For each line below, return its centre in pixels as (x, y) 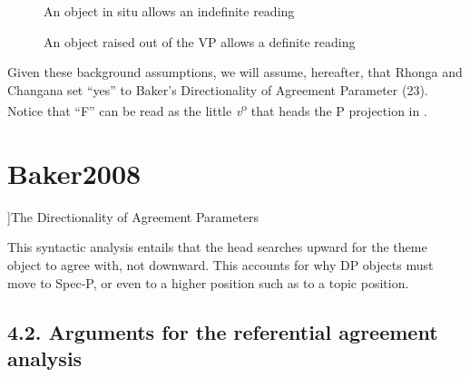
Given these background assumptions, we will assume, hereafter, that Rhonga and (235, 72)
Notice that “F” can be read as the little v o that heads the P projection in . (217, 110)
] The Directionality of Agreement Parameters (133, 216)
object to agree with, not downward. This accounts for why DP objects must (220, 264)
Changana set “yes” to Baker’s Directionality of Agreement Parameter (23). (218, 89)
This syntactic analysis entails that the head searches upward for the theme (217, 247)
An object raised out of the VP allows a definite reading (200, 41)
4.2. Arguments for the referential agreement (223, 331)
